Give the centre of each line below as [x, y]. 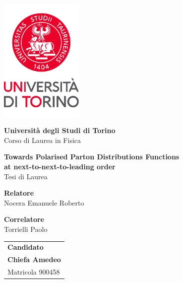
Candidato [26, 247]
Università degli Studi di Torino [60, 130]
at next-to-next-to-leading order [60, 166]
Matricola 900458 [34, 271]
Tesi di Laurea [26, 176]
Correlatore [24, 219]
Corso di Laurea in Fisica [43, 140]
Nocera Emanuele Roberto [44, 202]
